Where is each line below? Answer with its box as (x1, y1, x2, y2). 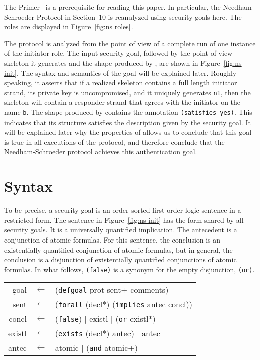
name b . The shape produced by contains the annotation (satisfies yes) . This (4, 107, 252, 117)
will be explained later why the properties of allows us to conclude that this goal (4, 127, 252, 137)
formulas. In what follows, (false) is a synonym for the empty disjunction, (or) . (4, 264, 255, 274)
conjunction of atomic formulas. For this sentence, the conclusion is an (4, 234, 221, 245)
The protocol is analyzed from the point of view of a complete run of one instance (4, 38, 256, 48)
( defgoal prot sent (55, 284, 121, 296)
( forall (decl (55, 298, 103, 310)
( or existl (115, 313, 149, 325)
